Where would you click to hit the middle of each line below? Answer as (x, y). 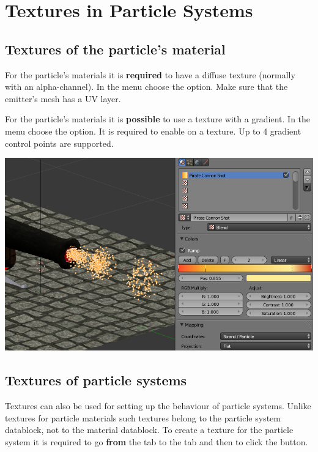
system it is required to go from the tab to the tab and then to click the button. (157, 441)
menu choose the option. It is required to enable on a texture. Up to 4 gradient (153, 131)
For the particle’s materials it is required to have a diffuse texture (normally (150, 74)
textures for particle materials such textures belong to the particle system (143, 417)
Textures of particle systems (96, 380)
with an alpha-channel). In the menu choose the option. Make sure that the (146, 87)
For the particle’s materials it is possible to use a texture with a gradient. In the (158, 119)
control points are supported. (59, 143)
